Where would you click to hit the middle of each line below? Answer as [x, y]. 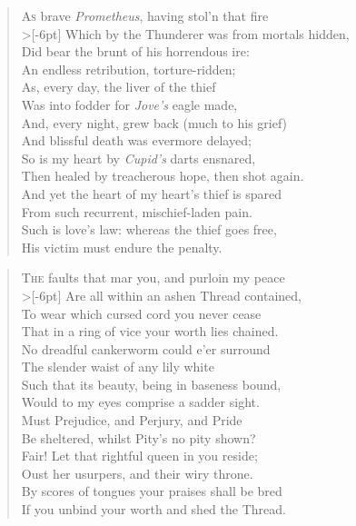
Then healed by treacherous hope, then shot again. [163, 176]
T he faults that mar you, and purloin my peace [153, 278]
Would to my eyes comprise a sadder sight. [140, 402]
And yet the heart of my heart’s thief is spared [151, 193]
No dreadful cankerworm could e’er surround [146, 348]
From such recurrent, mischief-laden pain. [137, 211]
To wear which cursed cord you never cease [141, 313]
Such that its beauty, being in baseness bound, [151, 384]
